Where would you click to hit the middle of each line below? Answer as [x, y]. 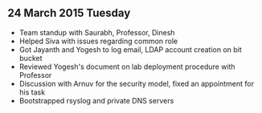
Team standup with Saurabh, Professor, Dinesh [97, 32]
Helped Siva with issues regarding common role [98, 41]
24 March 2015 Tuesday [69, 13]
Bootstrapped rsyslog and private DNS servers [96, 100]
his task [32, 92]
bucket [31, 58]
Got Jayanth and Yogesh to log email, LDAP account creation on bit [130, 49]
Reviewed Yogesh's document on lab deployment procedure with [127, 67]
